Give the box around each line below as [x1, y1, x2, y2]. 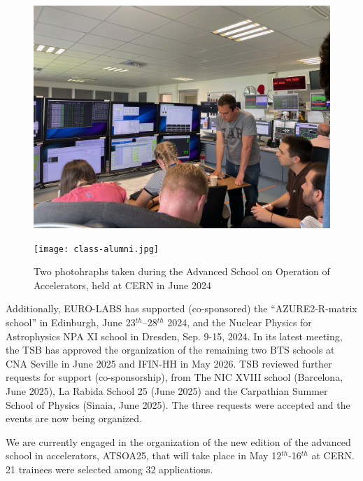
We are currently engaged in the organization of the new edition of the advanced [6, 434, 351, 449]
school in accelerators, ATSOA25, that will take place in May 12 [6, 448, 282, 463]
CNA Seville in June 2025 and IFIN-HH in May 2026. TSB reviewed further [6, 356, 332, 370]
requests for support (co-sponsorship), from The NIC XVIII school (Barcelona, [6, 370, 343, 384]
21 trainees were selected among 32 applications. [6, 461, 213, 476]
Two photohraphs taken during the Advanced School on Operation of [34, 264, 330, 279]
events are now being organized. [6, 411, 142, 426]
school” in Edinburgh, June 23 [6, 315, 136, 330]
